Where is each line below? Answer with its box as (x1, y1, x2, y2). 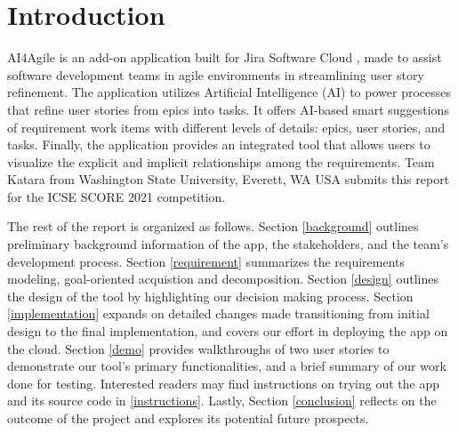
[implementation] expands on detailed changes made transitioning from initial (7, 304, 430, 323)
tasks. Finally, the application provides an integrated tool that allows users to (7, 135, 430, 154)
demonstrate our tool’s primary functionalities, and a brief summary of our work (7, 357, 446, 375)
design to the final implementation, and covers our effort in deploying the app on (7, 322, 448, 341)
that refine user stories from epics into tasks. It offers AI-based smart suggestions (7, 100, 449, 118)
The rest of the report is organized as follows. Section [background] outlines (7, 217, 419, 236)
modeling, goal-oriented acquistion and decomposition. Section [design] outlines (7, 269, 438, 288)
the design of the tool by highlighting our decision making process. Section (7, 286, 414, 305)
